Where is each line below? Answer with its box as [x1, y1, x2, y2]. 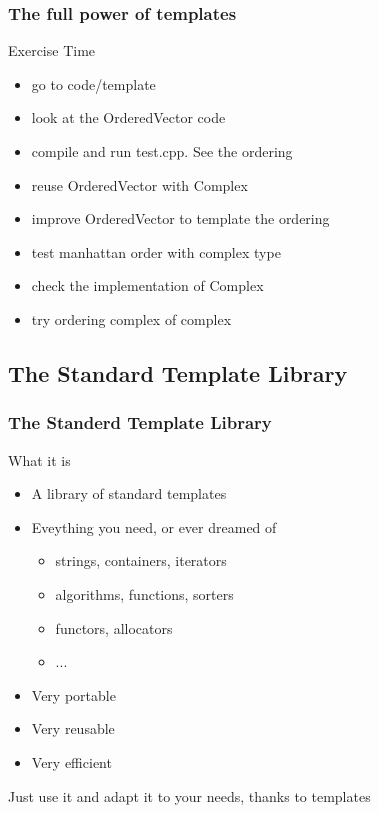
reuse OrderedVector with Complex [31, 174, 248, 195]
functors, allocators [55, 617, 173, 638]
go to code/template [31, 73, 156, 94]
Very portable [31, 684, 116, 705]
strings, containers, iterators [55, 550, 227, 571]
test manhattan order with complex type [31, 241, 281, 262]
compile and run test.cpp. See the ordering [31, 141, 293, 161]
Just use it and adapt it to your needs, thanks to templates [8, 785, 371, 806]
